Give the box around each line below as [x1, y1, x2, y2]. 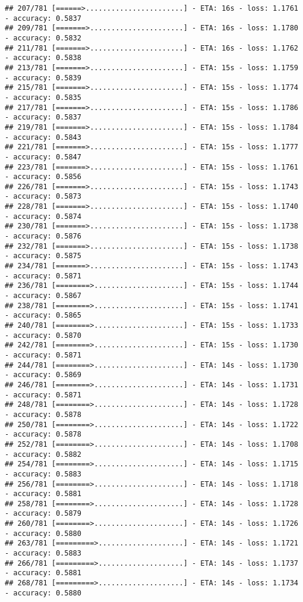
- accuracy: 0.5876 [5, 232, 81, 241]
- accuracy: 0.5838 [5, 54, 81, 62]
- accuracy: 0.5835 [5, 93, 81, 102]
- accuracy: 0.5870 [5, 331, 81, 340]
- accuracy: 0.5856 [5, 173, 81, 181]
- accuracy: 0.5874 [5, 212, 81, 221]
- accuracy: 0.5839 [5, 73, 81, 82]
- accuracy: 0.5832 [5, 33, 81, 42]
